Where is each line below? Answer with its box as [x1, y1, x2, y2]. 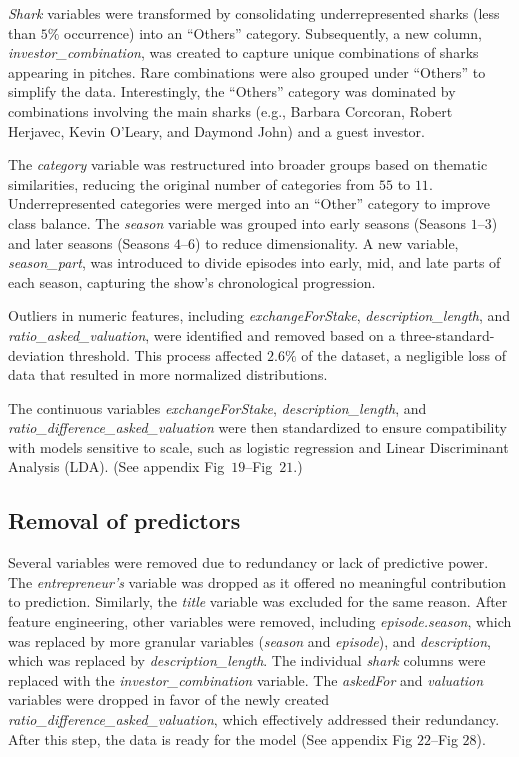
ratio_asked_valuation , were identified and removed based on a [8, 324, 396, 345]
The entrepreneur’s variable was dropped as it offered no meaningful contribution [8, 571, 507, 592]
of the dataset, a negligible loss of [301, 344, 507, 365]
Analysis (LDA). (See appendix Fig [8, 456, 225, 477]
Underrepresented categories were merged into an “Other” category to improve [8, 193, 490, 214]
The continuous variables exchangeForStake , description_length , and [8, 397, 427, 418]
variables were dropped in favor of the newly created [8, 689, 330, 710]
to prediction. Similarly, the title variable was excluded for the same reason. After [8, 591, 508, 612]
